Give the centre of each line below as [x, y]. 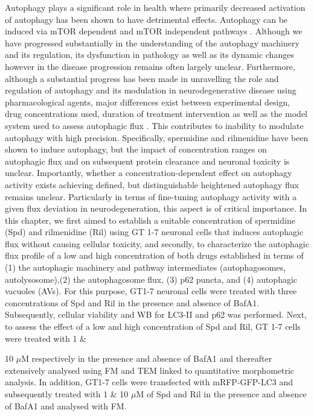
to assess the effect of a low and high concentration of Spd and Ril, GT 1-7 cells [153, 326]
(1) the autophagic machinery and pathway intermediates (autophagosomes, [146, 267]
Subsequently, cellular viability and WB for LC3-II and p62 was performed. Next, [156, 314]
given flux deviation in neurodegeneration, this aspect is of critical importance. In [156, 208]
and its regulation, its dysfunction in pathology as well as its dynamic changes [149, 55]
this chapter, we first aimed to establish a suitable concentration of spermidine [150, 220]
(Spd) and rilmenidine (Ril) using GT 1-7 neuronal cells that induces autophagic [154, 232]
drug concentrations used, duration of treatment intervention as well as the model [156, 114]
